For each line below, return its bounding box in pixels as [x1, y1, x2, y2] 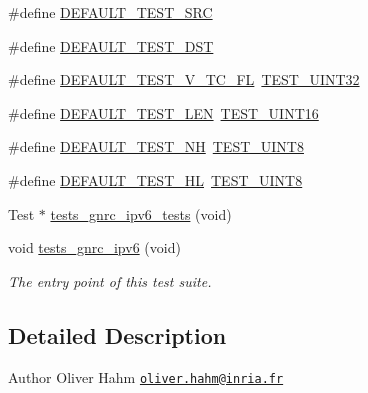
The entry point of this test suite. [8, 270, 212, 291]
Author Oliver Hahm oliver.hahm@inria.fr [8, 366, 284, 387]
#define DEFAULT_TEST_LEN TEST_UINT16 [8, 102, 319, 123]
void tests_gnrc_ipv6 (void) [8, 237, 181, 258]
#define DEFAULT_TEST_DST [8, 35, 214, 56]
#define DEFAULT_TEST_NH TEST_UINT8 [8, 136, 304, 157]
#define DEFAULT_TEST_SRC [8, 2, 213, 22]
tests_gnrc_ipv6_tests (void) [50, 203, 232, 224]
